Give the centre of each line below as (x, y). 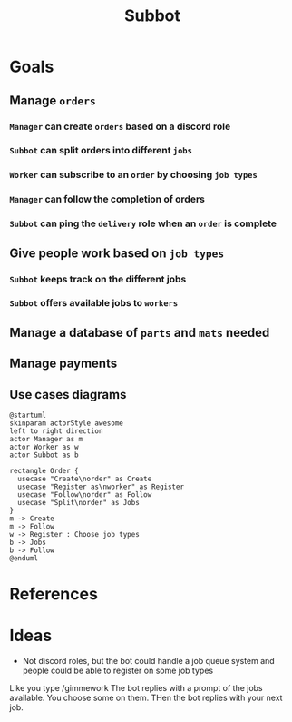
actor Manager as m (46, 440)
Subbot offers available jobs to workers (94, 303)
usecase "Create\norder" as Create (85, 479)
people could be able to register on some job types (118, 671)
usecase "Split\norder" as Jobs (79, 503)
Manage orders (53, 100)
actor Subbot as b (44, 455)
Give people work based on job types (117, 253)
